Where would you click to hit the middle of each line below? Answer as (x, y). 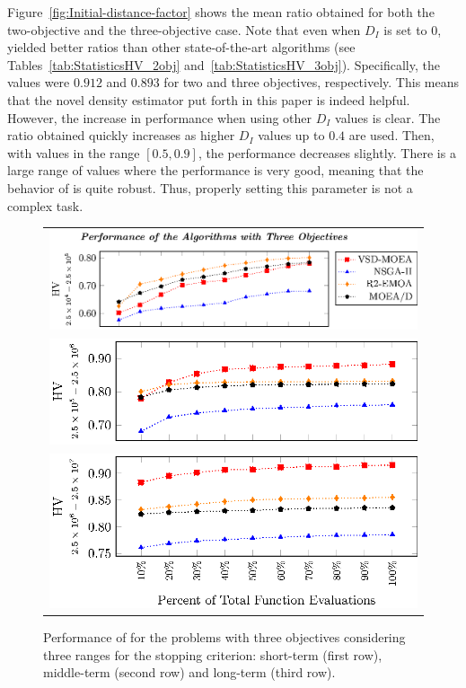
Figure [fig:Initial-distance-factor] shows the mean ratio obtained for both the (221, 12)
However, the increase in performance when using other (160, 117)
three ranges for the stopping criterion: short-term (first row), (213, 654)
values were (39, 82)
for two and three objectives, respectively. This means (311, 82)
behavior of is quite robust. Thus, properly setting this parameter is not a (210, 187)
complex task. (45, 205)
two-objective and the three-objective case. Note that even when (184, 29)
